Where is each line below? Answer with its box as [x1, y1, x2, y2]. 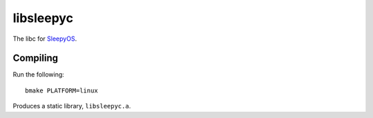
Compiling [12, 52, 59, 64]
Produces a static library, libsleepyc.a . [12, 102, 131, 110]
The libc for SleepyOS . [12, 35, 77, 43]
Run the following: [12, 70, 65, 79]
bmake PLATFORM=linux [25, 86, 98, 95]
